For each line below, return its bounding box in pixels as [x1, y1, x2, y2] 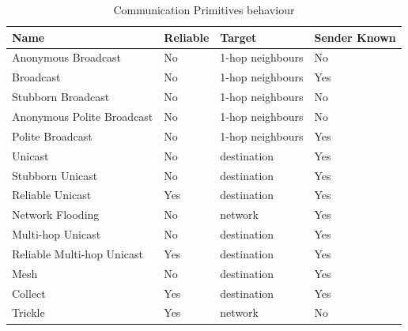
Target [220, 28, 257, 45]
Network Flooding [12, 206, 100, 223]
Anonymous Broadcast [12, 49, 122, 66]
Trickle [12, 304, 45, 321]
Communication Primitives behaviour [113, 2, 295, 17]
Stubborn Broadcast [12, 88, 110, 105]
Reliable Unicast [12, 186, 92, 203]
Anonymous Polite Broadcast [12, 107, 153, 124]
